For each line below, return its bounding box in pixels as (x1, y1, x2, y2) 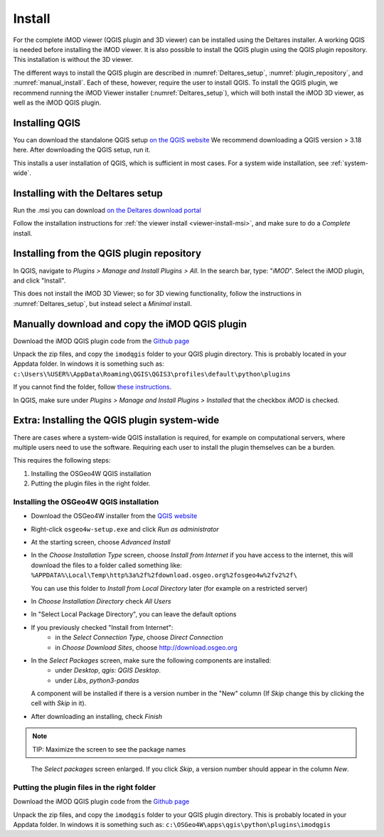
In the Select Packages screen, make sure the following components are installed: (31, 656, 272, 665)
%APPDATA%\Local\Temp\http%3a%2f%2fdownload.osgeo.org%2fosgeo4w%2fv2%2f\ (31, 572, 298, 579)
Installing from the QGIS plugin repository (13, 248, 202, 260)
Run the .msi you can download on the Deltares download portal (13, 206, 202, 214)
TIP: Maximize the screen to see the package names (32, 744, 186, 754)
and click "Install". (13, 276, 66, 285)
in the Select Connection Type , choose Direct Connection (55, 633, 223, 642)
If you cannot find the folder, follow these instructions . (13, 383, 172, 391)
